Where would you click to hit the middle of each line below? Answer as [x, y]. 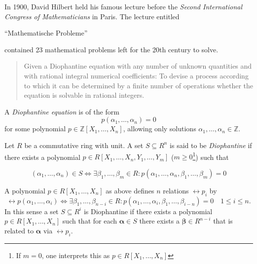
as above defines [130, 190]
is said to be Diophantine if [211, 145]
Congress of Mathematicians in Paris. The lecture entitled [92, 16]
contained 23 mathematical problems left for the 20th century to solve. [111, 49]
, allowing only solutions [160, 129]
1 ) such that [211, 156]
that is [223, 221]
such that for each [90, 221]
